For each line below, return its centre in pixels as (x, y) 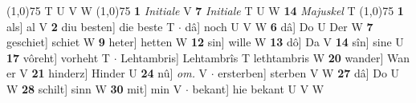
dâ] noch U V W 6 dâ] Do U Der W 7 (279, 26)
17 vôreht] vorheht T (58, 57)
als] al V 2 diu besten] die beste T (91, 26)
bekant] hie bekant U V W (258, 88)
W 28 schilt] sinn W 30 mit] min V (94, 88)
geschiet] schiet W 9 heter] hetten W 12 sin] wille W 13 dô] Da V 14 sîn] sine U (205, 42)
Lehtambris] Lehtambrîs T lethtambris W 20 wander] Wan (265, 57)
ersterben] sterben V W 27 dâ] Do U (309, 73)
